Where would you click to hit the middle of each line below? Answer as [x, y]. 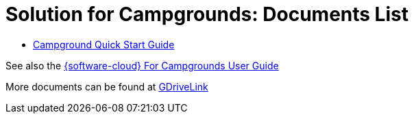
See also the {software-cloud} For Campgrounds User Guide [142, 65]
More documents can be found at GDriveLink [107, 86]
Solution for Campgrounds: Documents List [207, 14]
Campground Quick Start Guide [104, 44]
